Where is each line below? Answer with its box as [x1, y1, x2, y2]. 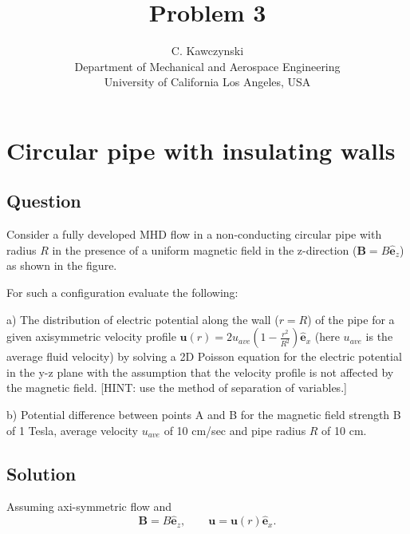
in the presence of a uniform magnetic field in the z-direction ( [52, 241, 357, 258]
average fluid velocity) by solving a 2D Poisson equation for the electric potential [6, 348, 402, 365]
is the [365, 328, 393, 345]
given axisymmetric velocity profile [6, 328, 176, 345]
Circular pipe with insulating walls [6, 133, 396, 166]
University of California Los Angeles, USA [104, 73, 311, 90]
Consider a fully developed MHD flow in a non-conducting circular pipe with [6, 226, 382, 243]
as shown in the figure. [6, 257, 117, 274]
